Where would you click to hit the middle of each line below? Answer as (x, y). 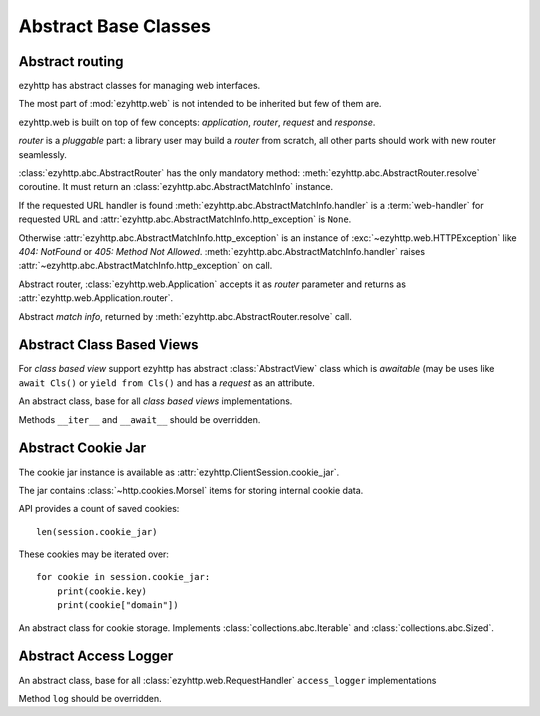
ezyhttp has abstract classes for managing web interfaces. (139, 86)
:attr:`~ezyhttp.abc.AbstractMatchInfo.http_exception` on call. (145, 266)
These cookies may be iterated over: (94, 554)
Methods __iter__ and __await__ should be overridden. (139, 419)
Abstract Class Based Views (108, 345)
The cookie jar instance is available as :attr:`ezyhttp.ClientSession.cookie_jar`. (179, 472)
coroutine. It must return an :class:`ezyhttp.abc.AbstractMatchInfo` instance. (176, 187)
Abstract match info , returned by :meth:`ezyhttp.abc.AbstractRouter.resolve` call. (185, 316)
